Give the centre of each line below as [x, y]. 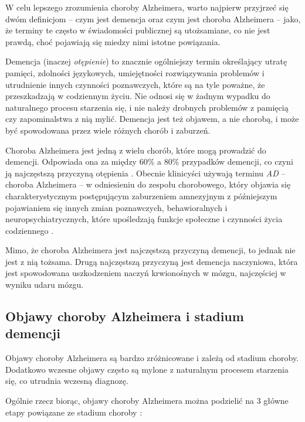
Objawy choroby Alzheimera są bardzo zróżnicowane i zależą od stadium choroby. [152, 358]
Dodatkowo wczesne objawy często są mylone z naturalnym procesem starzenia [147, 369]
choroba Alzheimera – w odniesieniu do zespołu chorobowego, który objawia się [148, 184]
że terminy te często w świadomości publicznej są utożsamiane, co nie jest [138, 30]
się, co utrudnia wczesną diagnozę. [67, 381]
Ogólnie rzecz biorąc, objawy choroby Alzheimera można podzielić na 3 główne [147, 401]
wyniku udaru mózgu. [45, 285]
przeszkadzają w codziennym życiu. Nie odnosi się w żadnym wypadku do [138, 96]
